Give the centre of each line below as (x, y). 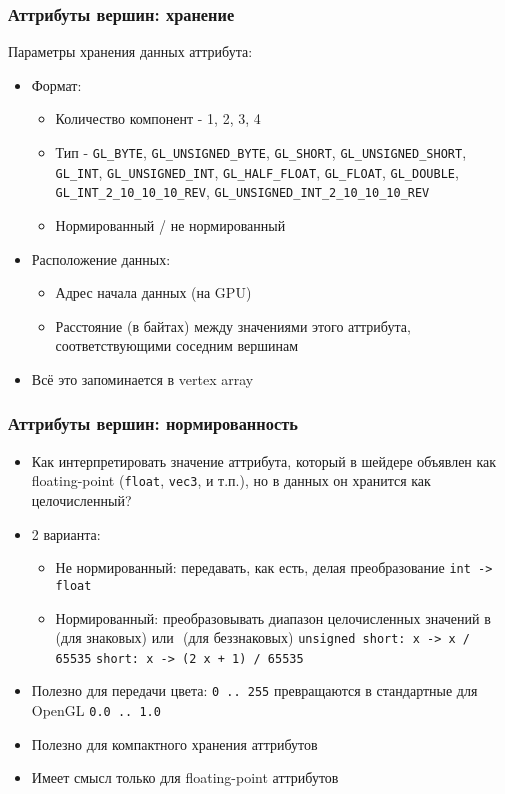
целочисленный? (81, 500)
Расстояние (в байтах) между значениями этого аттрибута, (233, 325)
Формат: (56, 84)
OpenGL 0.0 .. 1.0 (96, 710)
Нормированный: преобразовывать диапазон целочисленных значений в (273, 617)
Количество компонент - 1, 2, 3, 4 (158, 118)
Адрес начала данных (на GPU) (153, 292)
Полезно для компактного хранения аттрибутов (174, 743)
